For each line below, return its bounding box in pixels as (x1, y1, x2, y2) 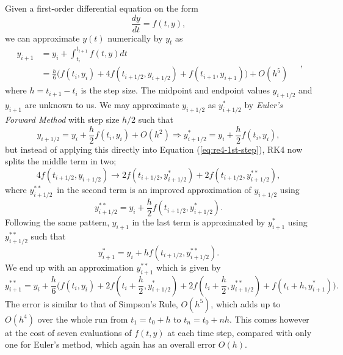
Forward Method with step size (5, 113, 120, 126)
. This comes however (229, 312, 309, 325)
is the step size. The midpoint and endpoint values (81, 84, 270, 97)
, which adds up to (211, 297, 281, 310)
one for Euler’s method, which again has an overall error (5, 338, 216, 351)
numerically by (107, 31, 163, 44)
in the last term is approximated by (132, 216, 265, 229)
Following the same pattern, (5, 216, 110, 229)
